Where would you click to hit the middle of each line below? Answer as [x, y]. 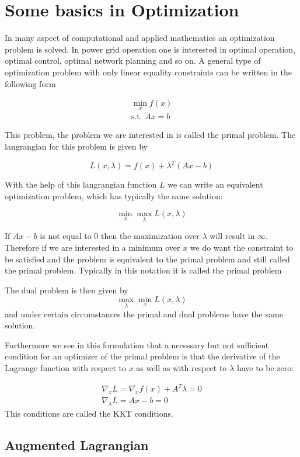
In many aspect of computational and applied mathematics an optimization [140, 38]
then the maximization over [150, 236]
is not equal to [66, 236]
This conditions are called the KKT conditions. [89, 413]
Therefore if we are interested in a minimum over [93, 247]
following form [30, 83]
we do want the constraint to [242, 247]
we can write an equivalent [215, 184]
